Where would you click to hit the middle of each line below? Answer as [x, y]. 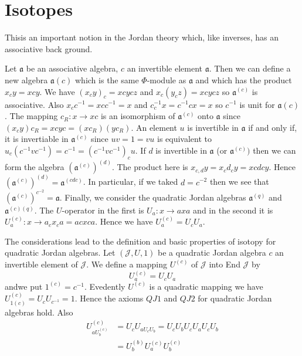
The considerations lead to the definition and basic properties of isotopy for [140, 241]
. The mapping [31, 116]
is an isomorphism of [138, 116]
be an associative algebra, [72, 68]
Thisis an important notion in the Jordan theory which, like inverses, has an [142, 37]
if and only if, [273, 127]
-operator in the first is [103, 210]
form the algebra [35, 167]
